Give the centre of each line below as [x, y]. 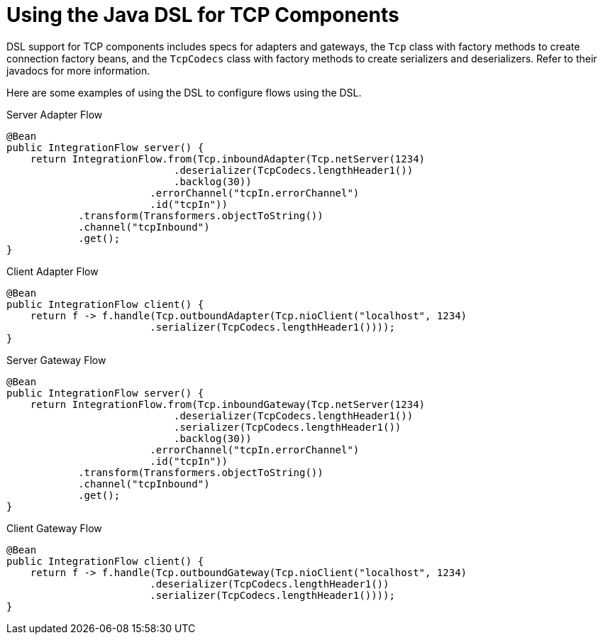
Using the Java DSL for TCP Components [203, 15]
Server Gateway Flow [56, 360]
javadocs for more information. [78, 70]
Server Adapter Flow [55, 114]
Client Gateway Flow [54, 528]
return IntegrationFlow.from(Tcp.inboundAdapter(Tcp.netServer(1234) [228, 159]
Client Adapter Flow [52, 271]
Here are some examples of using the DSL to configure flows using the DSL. [184, 92]
